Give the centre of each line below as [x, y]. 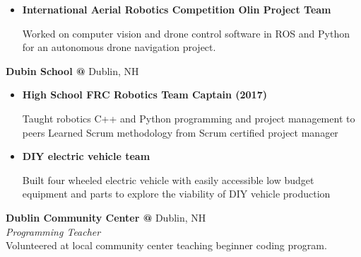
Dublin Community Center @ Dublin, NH [106, 217]
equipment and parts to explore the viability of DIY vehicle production [176, 194]
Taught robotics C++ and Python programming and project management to [189, 118]
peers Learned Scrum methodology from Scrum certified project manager [180, 132]
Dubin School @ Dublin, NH [72, 70]
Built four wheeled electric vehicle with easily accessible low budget [168, 179]
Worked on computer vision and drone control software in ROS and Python [186, 33]
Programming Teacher [53, 231]
